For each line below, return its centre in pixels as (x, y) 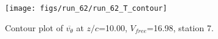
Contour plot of (34, 27)
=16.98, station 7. (180, 27)
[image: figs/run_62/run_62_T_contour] (86, 8)
